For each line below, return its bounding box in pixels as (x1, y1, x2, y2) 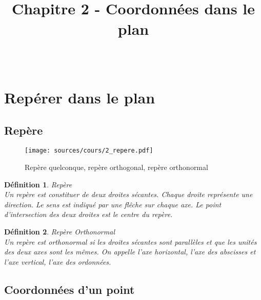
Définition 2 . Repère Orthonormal (4, 226, 115, 237)
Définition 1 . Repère (4, 179, 72, 189)
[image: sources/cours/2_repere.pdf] (25, 147, 153, 155)
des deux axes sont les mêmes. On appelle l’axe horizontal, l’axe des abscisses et (4, 246, 256, 257)
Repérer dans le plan (4, 87, 155, 108)
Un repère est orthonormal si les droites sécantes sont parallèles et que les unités (4, 236, 257, 247)
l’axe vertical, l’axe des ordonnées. (4, 256, 111, 267)
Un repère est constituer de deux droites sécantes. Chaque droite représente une (4, 189, 253, 200)
